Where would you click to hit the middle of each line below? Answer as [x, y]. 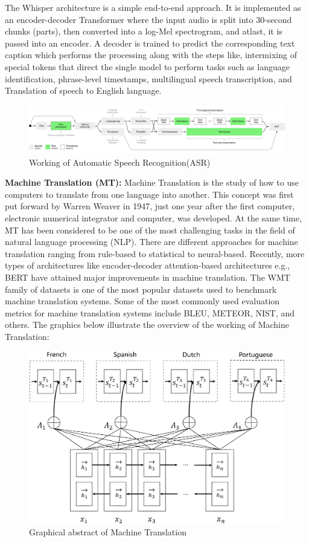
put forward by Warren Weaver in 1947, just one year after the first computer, [150, 206]
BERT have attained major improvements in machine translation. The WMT [148, 277]
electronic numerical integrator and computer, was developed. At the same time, [153, 218]
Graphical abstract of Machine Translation [108, 532]
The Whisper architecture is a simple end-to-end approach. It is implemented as [153, 7]
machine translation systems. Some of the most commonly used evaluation [142, 301]
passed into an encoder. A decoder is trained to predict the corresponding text [150, 43]
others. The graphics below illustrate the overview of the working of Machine [147, 325]
